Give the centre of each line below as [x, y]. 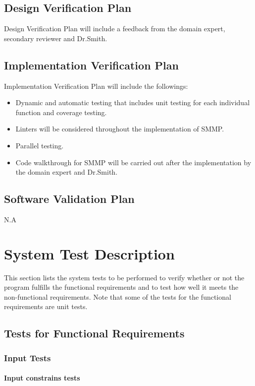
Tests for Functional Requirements [94, 333]
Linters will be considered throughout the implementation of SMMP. [120, 129]
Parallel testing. [40, 145]
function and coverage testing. [61, 112]
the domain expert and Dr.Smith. [67, 172]
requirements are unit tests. [46, 306]
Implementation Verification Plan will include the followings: [96, 86]
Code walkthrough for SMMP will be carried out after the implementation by [133, 162]
